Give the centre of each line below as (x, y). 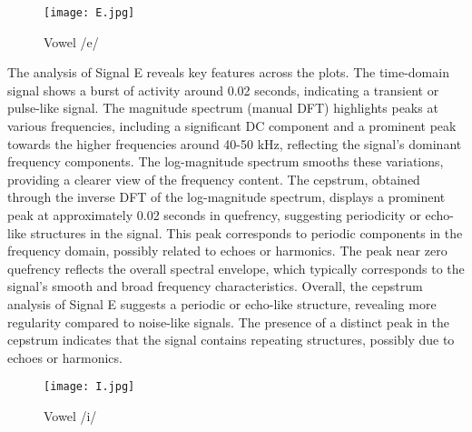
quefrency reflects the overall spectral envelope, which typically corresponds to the (236, 268)
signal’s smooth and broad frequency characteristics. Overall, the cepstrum (215, 286)
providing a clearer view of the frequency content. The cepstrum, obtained (214, 179)
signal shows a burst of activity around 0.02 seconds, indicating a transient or (223, 90)
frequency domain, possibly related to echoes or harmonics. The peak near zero (227, 251)
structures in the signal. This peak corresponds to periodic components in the (246, 232)
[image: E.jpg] (89, 13)
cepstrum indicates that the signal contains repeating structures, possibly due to (231, 340)
